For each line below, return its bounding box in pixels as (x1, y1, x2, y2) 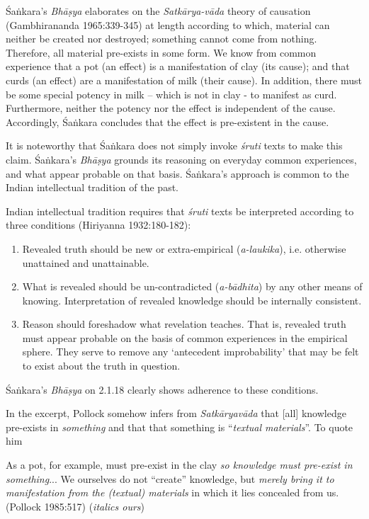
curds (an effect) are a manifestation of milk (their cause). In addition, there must (6, 72, 362, 87)
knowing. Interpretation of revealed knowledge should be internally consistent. (22, 292, 362, 307)
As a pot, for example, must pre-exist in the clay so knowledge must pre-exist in (6, 457, 353, 472)
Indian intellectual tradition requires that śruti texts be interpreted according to (6, 203, 354, 218)
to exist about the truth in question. (22, 358, 181, 373)
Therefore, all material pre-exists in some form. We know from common (6, 45, 317, 59)
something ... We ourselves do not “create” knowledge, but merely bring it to (6, 471, 334, 486)
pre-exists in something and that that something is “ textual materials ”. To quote (6, 419, 353, 434)
